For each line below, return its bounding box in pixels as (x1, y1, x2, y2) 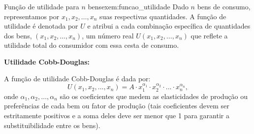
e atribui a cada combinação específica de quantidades (87, 21, 251, 31)
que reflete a (190, 30, 228, 40)
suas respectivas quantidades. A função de (99, 11, 226, 21)
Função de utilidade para (4, 1, 79, 11)
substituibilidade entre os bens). (4, 120, 100, 130)
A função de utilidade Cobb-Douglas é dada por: (4, 73, 151, 83)
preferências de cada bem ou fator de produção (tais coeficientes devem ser (4, 100, 229, 111)
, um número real (82, 30, 134, 40)
